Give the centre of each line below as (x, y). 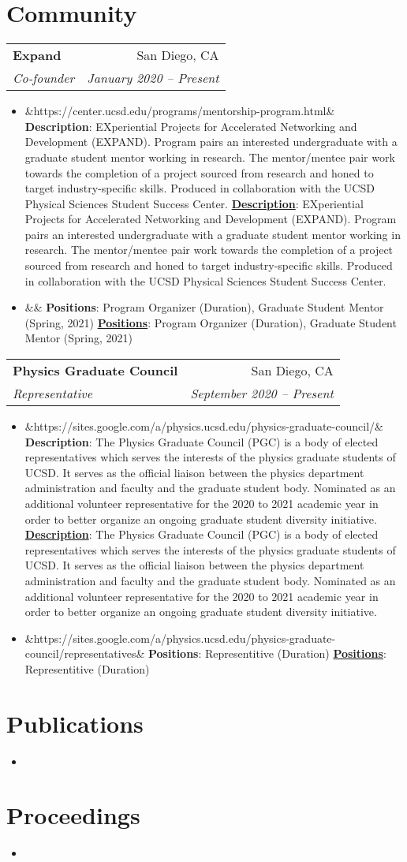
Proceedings (73, 815)
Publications (75, 723)
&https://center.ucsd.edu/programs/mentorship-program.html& (180, 111)
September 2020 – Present (262, 394)
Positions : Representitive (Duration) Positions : (267, 653)
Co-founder (44, 78)
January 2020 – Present (153, 78)
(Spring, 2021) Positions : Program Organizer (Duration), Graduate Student (211, 322)
